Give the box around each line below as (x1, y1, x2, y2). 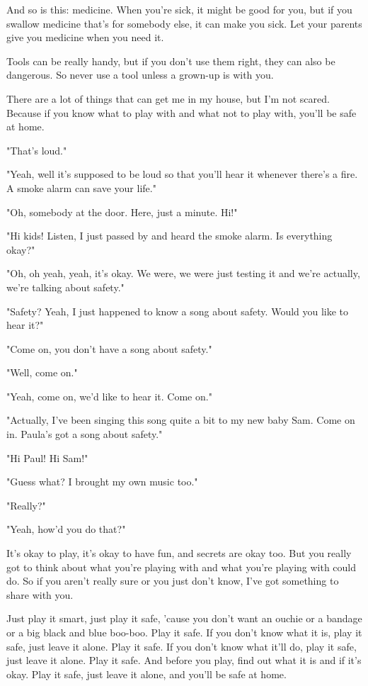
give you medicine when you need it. (6, 30, 164, 45)
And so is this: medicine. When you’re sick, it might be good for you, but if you (6, 2, 352, 16)
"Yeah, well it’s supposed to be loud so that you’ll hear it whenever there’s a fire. (6, 167, 358, 181)
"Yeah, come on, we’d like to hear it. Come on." (6, 388, 212, 403)
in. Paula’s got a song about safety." (6, 427, 163, 442)
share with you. (6, 587, 74, 602)
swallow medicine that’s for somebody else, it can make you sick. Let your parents (6, 16, 362, 30)
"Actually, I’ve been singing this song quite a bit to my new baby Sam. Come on (6, 412, 355, 427)
